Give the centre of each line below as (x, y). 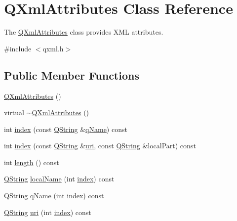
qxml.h (53, 48)
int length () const (32, 162)
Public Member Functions (72, 75)
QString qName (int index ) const (54, 196)
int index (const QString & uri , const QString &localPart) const (100, 146)
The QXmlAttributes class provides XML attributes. (84, 32)
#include (18, 48)
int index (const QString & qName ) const (66, 129)
